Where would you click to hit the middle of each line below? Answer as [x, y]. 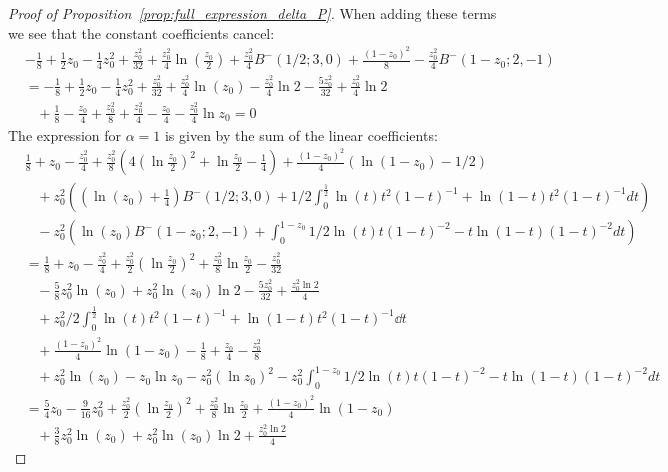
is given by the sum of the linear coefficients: [301, 134]
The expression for [65, 134]
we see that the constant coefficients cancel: [141, 32]
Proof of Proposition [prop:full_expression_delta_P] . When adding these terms [252, 13]
